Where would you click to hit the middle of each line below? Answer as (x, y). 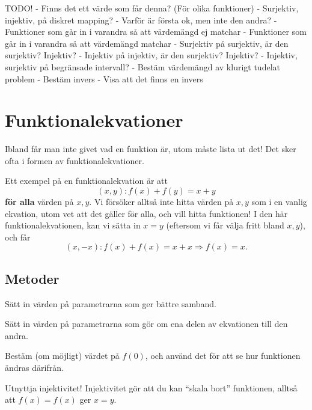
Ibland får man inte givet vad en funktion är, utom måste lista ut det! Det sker (151, 149)
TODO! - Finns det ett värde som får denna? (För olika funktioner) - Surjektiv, (152, 8)
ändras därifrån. (34, 368)
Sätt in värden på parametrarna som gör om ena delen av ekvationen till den (146, 324)
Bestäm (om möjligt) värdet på (62, 356)
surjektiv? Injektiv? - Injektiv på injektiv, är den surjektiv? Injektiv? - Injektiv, (151, 55)
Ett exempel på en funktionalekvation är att (86, 181)
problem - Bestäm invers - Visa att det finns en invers (104, 78)
